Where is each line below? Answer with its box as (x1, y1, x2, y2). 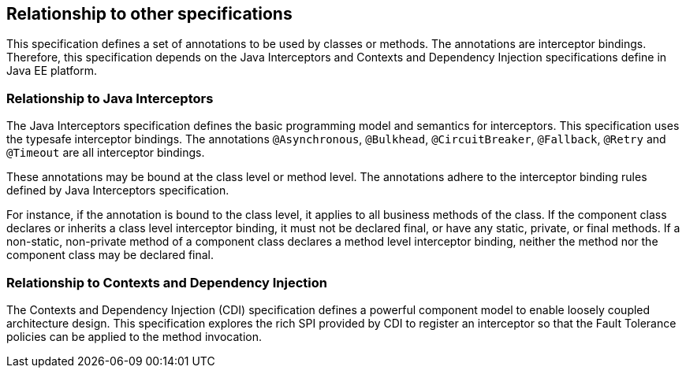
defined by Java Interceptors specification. (6, 183, 229, 198)
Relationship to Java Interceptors (6, 90, 214, 106)
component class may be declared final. (6, 248, 214, 262)
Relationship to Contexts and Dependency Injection (6, 274, 327, 291)
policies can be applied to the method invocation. (6, 329, 262, 343)
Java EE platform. (6, 64, 98, 78)
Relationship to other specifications (6, 4, 293, 24)
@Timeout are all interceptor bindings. (6, 146, 205, 160)
